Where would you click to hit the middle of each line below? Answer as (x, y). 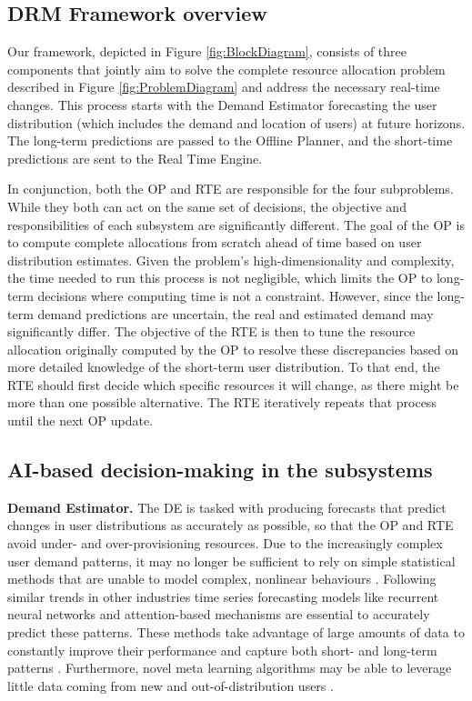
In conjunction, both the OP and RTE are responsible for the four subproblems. (231, 189)
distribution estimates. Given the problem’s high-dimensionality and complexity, (231, 260)
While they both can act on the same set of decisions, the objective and (207, 206)
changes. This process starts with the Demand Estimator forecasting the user (222, 104)
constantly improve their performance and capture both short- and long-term (222, 650)
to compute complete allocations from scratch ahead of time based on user (215, 242)
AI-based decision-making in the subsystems (220, 470)
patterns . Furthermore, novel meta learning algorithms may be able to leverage (230, 668)
